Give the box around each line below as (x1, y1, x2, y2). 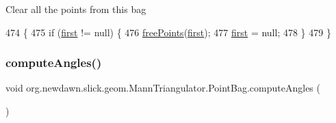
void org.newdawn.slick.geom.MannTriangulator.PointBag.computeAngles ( (5, 81, 320, 95)
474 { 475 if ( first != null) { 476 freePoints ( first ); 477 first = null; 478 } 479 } (5, 25, 331, 39)
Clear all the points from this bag (5, 2, 146, 16)
